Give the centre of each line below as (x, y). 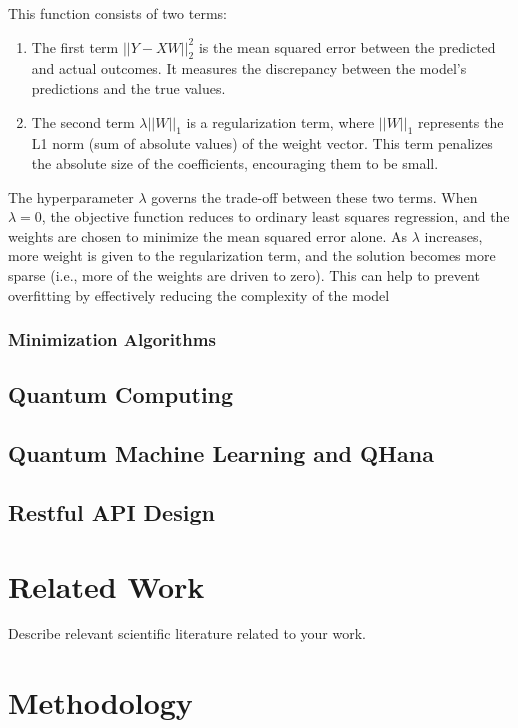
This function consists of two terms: (117, 13)
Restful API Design (111, 511)
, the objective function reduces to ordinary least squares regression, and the (275, 216)
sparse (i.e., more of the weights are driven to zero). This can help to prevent (244, 274)
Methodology (100, 702)
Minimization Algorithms (112, 339)
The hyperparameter (71, 196)
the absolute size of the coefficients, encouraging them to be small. (235, 162)
